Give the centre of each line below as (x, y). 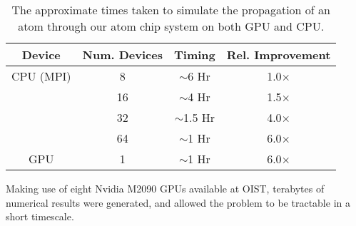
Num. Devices (122, 55)
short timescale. (40, 216)
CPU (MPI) (41, 76)
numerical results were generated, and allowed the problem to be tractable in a (178, 202)
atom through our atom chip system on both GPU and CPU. (171, 26)
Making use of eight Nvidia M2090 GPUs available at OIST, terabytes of (165, 188)
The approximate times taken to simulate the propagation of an (171, 10)
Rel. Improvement (279, 55)
